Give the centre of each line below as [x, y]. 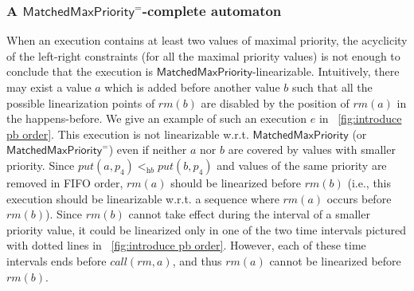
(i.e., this [369, 182]
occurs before [359, 198]
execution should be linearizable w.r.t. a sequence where [143, 198]
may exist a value [49, 87]
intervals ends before [57, 260]
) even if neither [148, 149]
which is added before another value [192, 87]
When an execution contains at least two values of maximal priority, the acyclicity [207, 40]
